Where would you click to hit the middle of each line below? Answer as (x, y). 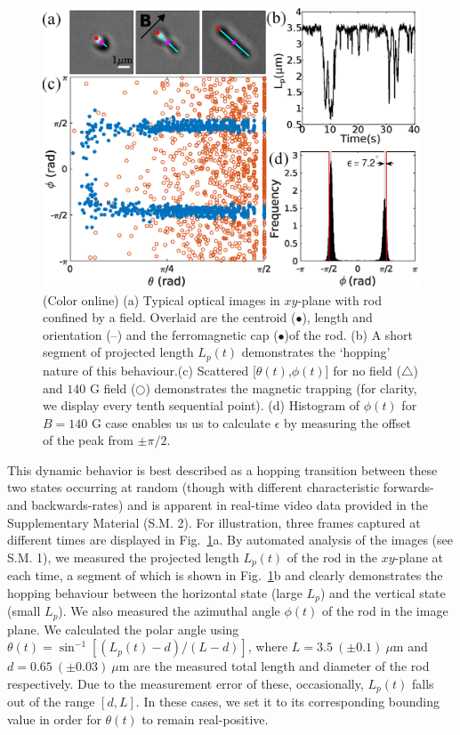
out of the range (51, 702)
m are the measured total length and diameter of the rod (274, 666)
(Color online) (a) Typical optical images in (161, 299)
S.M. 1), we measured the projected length (123, 557)
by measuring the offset (347, 422)
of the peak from (88, 440)
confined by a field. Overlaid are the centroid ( (169, 317)
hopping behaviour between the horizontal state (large (155, 592)
